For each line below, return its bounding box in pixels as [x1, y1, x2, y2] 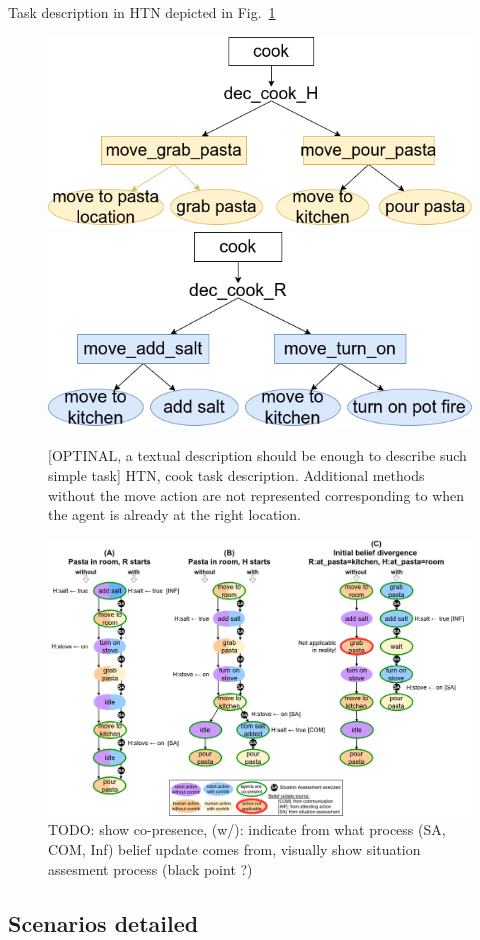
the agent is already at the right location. [48, 504, 301, 525]
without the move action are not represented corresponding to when [48, 484, 465, 505]
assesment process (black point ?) [48, 858, 253, 879]
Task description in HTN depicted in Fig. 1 [8, 2, 276, 22]
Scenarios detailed [8, 907, 199, 938]
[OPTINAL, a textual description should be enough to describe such [48, 445, 467, 466]
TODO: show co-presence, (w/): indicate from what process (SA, [48, 819, 446, 840]
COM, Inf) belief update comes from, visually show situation [48, 839, 421, 860]
